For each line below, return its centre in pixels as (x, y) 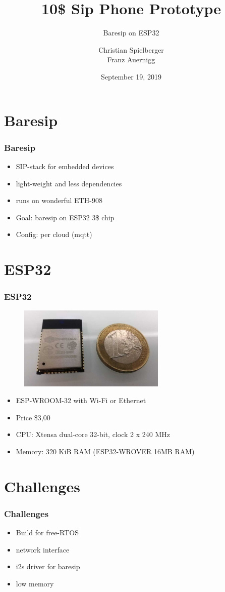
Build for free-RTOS (47, 532)
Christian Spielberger (131, 49)
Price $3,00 (33, 417)
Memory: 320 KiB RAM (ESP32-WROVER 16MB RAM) (105, 451)
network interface (43, 549)
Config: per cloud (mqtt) (54, 234)
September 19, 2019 (131, 76)
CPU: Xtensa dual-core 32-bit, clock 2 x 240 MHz (93, 434)
